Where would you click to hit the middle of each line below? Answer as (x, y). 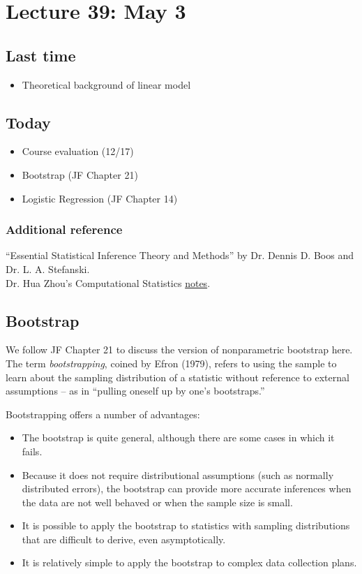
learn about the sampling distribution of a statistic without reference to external (178, 377)
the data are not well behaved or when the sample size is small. (157, 502)
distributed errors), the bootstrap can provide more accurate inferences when (187, 488)
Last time (41, 55)
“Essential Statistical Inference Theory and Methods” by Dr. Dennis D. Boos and (180, 255)
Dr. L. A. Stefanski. (48, 268)
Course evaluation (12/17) (78, 151)
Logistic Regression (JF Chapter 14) (100, 198)
